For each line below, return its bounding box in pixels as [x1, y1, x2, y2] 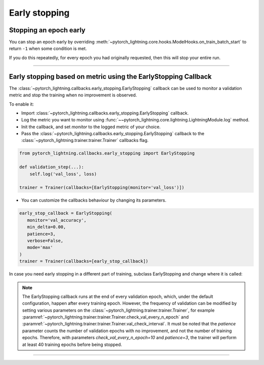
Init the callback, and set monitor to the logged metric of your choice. [21, 124, 161, 130]
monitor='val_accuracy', [27, 217, 87, 223]
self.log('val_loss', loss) [29, 171, 97, 177]
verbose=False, [27, 238, 64, 243]
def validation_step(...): [19, 164, 84, 170]
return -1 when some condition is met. [9, 46, 87, 51]
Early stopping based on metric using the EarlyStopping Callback [9, 72, 212, 81]
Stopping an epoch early [9, 26, 86, 34]
